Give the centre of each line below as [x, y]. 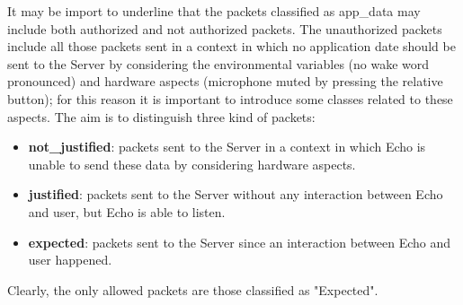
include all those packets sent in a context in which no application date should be [231, 46]
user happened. [70, 260]
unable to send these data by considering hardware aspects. [192, 164]
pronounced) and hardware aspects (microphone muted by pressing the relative [225, 81]
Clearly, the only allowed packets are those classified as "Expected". [193, 289]
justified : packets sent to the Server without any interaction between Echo [236, 194]
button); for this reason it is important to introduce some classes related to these [230, 98]
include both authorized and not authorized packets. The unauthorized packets [225, 28]
